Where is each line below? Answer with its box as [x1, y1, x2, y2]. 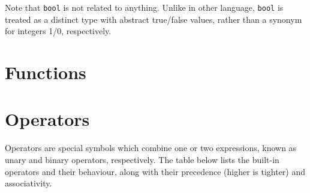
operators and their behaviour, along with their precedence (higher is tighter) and [5, 165, 306, 177]
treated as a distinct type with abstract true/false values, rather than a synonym [5, 13, 302, 25]
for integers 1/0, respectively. [5, 25, 112, 37]
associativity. [5, 177, 52, 189]
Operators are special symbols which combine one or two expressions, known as [5, 141, 297, 154]
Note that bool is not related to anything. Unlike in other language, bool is [5, 1, 284, 13]
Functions [5, 60, 86, 85]
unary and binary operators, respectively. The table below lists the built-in [5, 153, 279, 165]
